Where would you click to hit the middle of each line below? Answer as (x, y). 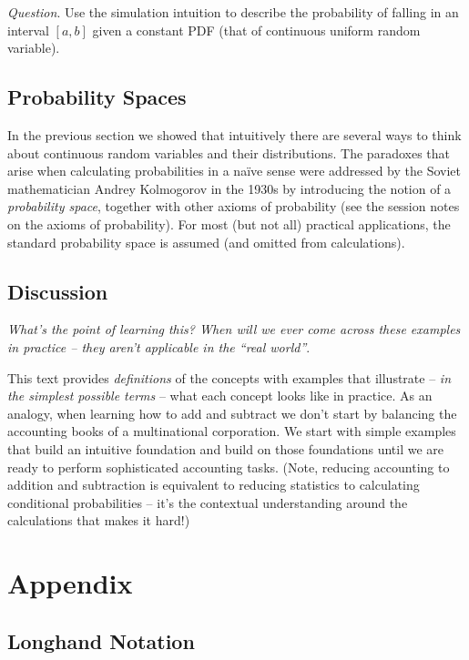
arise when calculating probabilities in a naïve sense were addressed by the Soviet (234, 171)
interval (28, 30)
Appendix (70, 583)
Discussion (58, 291)
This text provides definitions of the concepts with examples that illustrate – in (229, 377)
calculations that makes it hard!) (99, 520)
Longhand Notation (101, 640)
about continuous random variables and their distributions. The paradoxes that (229, 152)
